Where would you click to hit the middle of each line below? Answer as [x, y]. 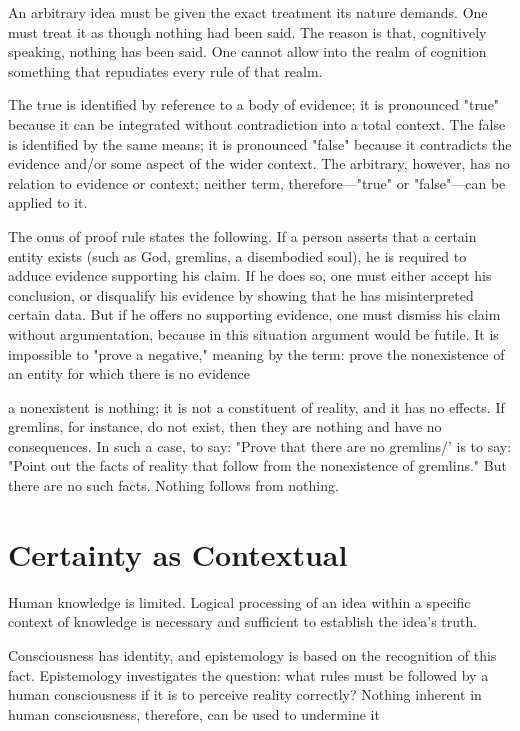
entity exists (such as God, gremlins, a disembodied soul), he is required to [237, 255]
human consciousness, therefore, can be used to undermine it [194, 713]
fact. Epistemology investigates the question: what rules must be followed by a [248, 674]
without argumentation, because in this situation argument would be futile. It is [253, 333]
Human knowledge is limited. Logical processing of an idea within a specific [239, 601]
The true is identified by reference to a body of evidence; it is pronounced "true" [254, 104]
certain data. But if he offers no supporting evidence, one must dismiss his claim [254, 314]
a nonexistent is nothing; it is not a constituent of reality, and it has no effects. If [256, 406]
